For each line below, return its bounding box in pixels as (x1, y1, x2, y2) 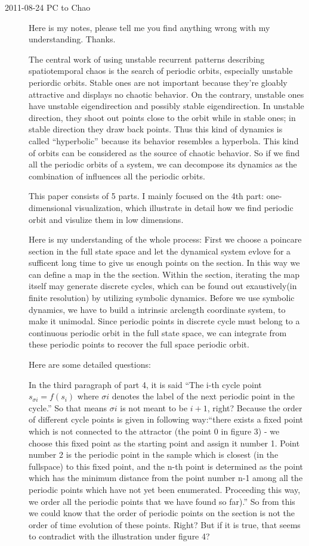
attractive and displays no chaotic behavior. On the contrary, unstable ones (29, 88, 304, 100)
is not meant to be (120, 401, 188, 414)
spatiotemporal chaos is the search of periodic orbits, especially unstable (29, 64, 293, 77)
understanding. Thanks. (29, 33, 116, 45)
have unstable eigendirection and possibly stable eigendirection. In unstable (29, 100, 304, 112)
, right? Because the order (207, 401, 302, 414)
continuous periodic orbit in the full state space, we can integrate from (29, 326, 287, 339)
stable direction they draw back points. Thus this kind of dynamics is (29, 123, 283, 135)
